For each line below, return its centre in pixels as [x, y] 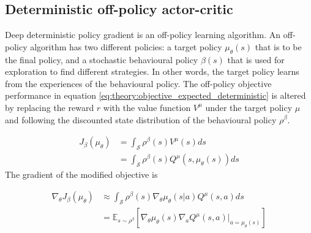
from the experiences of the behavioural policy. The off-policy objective [138, 83]
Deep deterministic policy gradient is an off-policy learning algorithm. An [143, 35]
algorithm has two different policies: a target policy [126, 46]
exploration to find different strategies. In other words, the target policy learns [152, 71]
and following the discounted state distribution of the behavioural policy [141, 119]
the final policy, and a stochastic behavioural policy [102, 59]
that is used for [256, 59]
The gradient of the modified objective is [81, 174]
